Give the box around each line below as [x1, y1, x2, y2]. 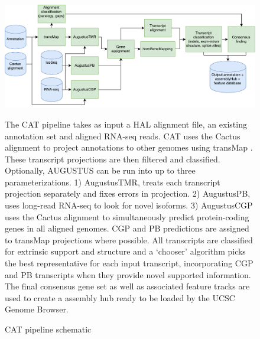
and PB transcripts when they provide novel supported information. [5, 268, 251, 281]
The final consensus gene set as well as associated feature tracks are [5, 280, 250, 292]
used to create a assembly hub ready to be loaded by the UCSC [5, 291, 235, 304]
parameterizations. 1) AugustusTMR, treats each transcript [5, 175, 220, 188]
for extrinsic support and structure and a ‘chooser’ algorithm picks [5, 245, 246, 257]
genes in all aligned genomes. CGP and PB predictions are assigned [5, 222, 249, 234]
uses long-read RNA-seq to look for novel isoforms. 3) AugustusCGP [5, 199, 253, 211]
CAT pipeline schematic [5, 323, 92, 335]
